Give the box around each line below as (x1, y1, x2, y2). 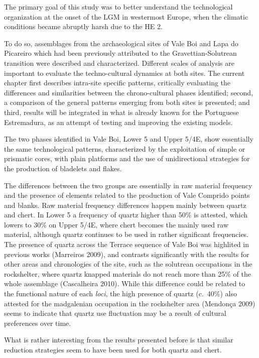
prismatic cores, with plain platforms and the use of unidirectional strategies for (4, 153, 250, 164)
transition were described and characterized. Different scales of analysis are (4, 57, 235, 68)
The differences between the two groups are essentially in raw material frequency (4, 180, 252, 190)
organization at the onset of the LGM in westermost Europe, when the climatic (4, 11, 248, 22)
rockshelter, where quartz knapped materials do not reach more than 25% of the (4, 268, 251, 279)
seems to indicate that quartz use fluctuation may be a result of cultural (4, 308, 226, 318)
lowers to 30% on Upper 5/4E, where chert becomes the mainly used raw (4, 219, 229, 229)
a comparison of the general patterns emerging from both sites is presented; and (4, 97, 250, 107)
